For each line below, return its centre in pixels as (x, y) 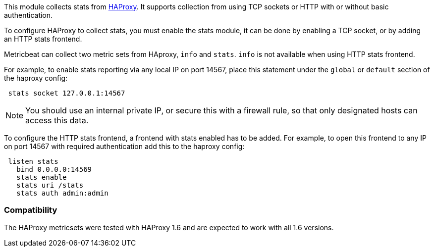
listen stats (33, 161)
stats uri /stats (50, 185)
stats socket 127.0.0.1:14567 (67, 93)
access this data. (57, 120)
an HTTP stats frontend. (43, 39)
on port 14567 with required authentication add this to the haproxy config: (124, 146)
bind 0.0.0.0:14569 (54, 169)
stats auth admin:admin (62, 193)
